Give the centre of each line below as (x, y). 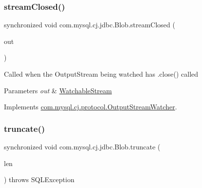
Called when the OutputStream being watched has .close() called (101, 74)
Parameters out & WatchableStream (58, 90)
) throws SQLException (39, 179)
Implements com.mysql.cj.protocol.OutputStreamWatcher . (91, 107)
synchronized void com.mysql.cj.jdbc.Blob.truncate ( (82, 146)
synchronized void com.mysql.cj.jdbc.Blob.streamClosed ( (90, 25)
